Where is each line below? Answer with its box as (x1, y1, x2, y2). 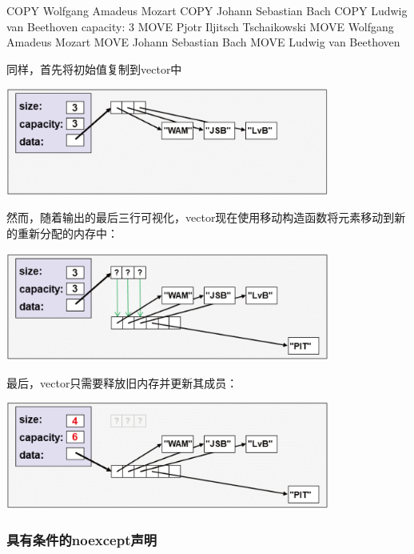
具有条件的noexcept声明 (6, 530, 157, 550)
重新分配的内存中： (17, 225, 118, 242)
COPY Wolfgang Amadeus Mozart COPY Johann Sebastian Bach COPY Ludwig (6, 2, 408, 18)
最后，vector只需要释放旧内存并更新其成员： (6, 374, 238, 391)
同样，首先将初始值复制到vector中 (6, 60, 182, 77)
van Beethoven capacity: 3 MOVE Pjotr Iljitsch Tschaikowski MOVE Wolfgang (6, 18, 394, 34)
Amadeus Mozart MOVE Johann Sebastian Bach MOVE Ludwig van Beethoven (6, 34, 400, 50)
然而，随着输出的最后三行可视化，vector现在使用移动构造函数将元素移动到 (6, 209, 395, 226)
